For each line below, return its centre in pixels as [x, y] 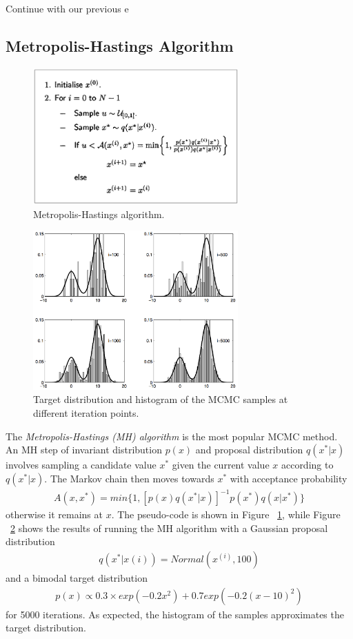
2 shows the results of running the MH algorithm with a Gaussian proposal [169, 528]
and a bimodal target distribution [77, 578]
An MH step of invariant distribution [84, 450]
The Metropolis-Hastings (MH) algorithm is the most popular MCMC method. [172, 436]
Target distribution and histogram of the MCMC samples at [161, 399]
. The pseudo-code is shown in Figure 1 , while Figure [226, 514]
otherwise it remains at [54, 514]
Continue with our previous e [67, 8]
